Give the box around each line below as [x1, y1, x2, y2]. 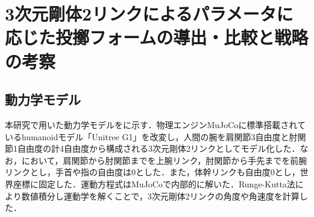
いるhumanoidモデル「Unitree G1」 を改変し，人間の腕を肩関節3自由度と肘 [5, 130, 298, 143]
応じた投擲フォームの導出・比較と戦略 [5, 25, 309, 50]
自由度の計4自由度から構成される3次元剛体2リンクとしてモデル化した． [17, 142, 300, 155]
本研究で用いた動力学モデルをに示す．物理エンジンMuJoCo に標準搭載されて [5, 118, 306, 131]
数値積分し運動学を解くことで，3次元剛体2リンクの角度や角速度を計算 [21, 189, 300, 202]
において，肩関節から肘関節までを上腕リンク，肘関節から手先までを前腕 [21, 154, 307, 166]
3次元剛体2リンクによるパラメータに [5, 1, 294, 26]
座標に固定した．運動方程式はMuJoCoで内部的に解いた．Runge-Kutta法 [13, 177, 295, 190]
